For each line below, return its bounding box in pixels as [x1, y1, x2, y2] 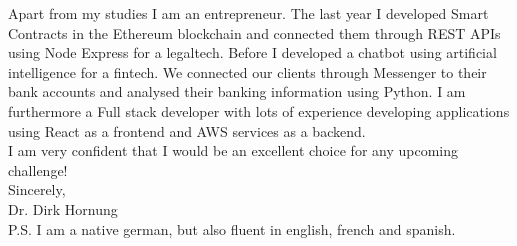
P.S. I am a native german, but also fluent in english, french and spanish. [8, 218, 456, 239]
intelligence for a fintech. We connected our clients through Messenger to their [8, 61, 487, 82]
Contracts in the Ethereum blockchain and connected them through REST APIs [8, 22, 501, 43]
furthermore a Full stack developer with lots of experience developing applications [8, 100, 510, 121]
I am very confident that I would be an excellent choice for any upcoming [8, 140, 459, 161]
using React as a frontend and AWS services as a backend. [8, 120, 366, 141]
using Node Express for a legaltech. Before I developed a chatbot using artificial [8, 42, 497, 63]
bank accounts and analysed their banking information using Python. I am [8, 81, 466, 102]
